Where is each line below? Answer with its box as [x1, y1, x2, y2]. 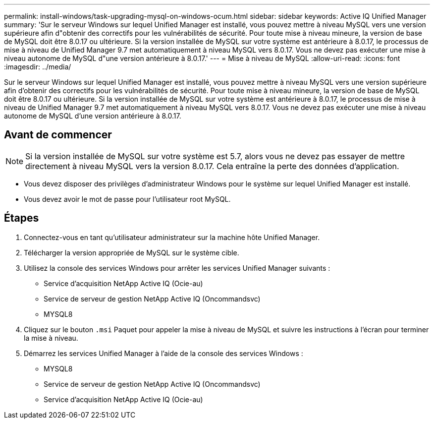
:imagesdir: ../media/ [4, 62, 71, 71]
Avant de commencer [4, 128, 112, 141]
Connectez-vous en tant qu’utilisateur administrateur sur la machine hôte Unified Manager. [24, 233, 320, 242]
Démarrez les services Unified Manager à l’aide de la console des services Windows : [24, 349, 303, 358]
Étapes [4, 212, 39, 225]
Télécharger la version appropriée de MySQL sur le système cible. [24, 248, 239, 257]
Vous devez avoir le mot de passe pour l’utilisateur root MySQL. [24, 194, 231, 203]
